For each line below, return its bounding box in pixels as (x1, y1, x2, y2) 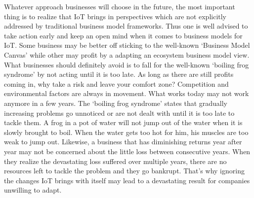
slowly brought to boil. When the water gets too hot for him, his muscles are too (4, 127, 249, 137)
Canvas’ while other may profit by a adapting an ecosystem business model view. (4, 49, 250, 60)
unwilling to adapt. (4, 185, 62, 195)
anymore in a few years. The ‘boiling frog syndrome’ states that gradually (4, 98, 228, 108)
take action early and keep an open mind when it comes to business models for (4, 30, 243, 40)
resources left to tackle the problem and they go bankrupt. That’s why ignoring (4, 165, 245, 176)
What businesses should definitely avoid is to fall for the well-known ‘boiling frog (4, 59, 249, 69)
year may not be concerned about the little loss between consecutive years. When (4, 146, 251, 156)
